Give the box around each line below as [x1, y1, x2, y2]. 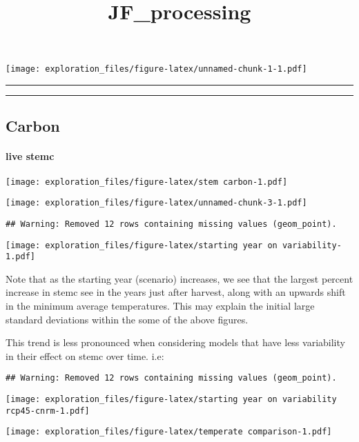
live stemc [6, 149, 55, 163]
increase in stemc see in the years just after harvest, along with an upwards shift [6, 285, 346, 299]
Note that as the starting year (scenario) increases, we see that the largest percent [6, 271, 353, 285]
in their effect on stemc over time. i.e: [6, 348, 164, 363]
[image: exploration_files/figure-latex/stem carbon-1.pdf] [6, 177, 288, 187]
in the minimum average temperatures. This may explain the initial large [6, 299, 315, 313]
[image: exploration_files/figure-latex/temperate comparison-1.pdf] [6, 427, 332, 437]
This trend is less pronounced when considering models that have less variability [6, 335, 345, 350]
